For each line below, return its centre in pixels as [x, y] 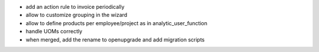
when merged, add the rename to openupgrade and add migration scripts [115, 39]
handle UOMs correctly [54, 32]
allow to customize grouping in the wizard [77, 15]
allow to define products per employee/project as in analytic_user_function [117, 23]
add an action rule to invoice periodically [75, 7]
